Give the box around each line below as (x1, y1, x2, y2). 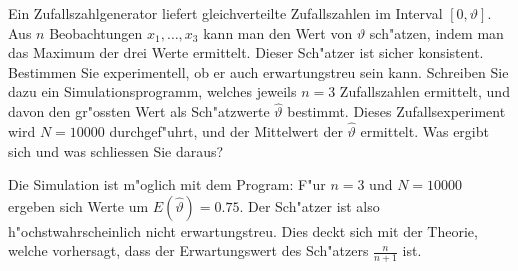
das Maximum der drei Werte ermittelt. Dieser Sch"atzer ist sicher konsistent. (8, 42, 484, 63)
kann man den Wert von (203, 22, 353, 43)
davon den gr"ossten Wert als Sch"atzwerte (8, 101, 270, 122)
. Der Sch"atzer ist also (239, 195, 380, 216)
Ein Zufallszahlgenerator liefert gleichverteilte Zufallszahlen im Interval (8, 3, 443, 23)
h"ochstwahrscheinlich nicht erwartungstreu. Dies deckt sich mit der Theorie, (8, 220, 478, 241)
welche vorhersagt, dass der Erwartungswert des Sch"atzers (8, 240, 369, 261)
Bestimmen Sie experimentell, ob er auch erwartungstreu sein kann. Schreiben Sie (8, 61, 509, 82)
